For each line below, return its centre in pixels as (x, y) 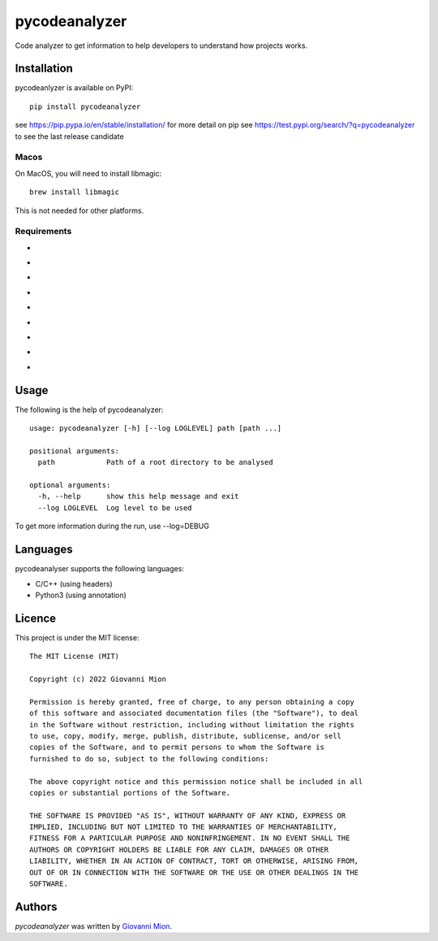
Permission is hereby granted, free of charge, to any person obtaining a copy (192, 702)
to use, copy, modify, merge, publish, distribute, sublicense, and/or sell (186, 736)
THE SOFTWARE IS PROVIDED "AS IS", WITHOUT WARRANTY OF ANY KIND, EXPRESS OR (188, 815)
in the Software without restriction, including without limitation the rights (192, 724)
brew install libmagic (75, 192)
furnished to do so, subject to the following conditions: (149, 759)
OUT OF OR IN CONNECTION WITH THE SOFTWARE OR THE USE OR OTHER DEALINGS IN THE (194, 872)
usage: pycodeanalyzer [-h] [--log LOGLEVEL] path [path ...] (156, 428)
